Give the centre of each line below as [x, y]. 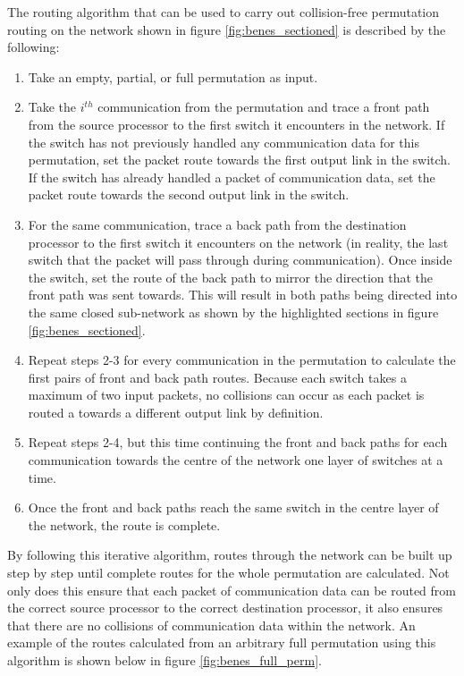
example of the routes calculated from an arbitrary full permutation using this [222, 642]
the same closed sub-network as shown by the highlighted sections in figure [233, 312]
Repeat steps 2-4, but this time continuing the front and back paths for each [238, 442]
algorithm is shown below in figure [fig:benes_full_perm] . [165, 660]
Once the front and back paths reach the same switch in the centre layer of [233, 507]
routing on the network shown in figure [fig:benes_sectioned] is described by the [227, 29]
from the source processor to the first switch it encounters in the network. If [236, 124]
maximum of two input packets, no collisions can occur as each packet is [226, 395]
